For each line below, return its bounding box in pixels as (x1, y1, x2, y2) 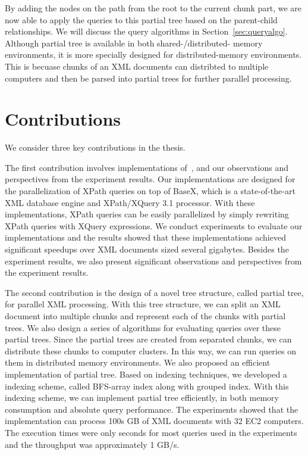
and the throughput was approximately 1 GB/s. (5, 438, 180, 450)
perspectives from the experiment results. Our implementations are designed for (5, 173, 296, 185)
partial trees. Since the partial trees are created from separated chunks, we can (5, 333, 292, 345)
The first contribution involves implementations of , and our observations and (5, 161, 288, 173)
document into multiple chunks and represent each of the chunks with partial (5, 310, 286, 322)
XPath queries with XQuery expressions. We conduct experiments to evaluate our (5, 219, 303, 232)
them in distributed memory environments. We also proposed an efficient (5, 356, 271, 369)
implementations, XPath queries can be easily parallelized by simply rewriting (5, 208, 289, 220)
